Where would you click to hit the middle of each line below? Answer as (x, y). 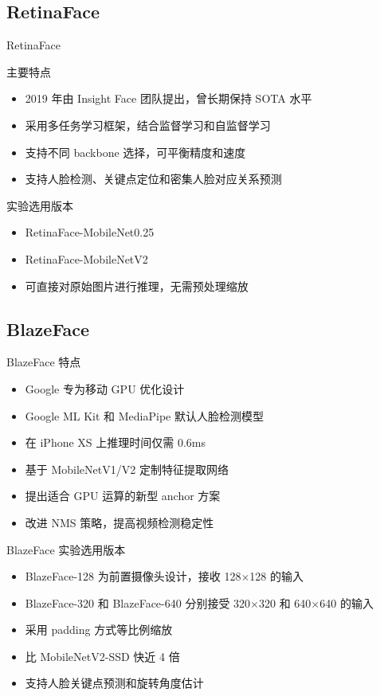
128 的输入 (277, 576)
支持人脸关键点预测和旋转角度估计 (114, 683)
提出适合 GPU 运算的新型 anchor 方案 (123, 496)
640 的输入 (347, 602)
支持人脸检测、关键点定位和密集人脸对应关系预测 (153, 179)
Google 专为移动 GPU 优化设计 (105, 388)
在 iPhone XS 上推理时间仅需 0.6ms (116, 442)
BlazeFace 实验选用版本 (66, 549)
